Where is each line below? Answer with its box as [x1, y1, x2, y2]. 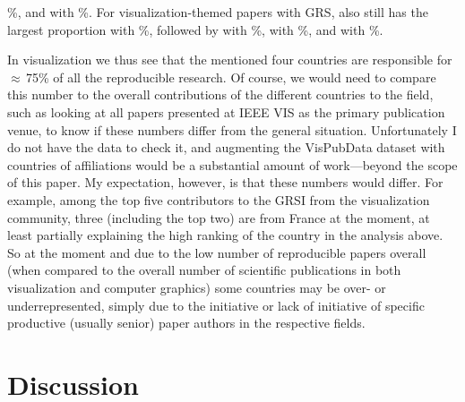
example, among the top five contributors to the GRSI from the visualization [7, 190, 430, 209]
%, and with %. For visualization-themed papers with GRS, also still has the [7, 3, 428, 21]
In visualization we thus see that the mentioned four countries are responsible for [7, 50, 452, 69]
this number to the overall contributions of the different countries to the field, [7, 85, 434, 104]
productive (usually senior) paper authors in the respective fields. [7, 313, 366, 332]
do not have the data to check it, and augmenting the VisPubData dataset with [7, 138, 445, 157]
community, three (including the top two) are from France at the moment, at [7, 208, 430, 227]
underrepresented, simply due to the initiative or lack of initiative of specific [7, 295, 425, 314]
